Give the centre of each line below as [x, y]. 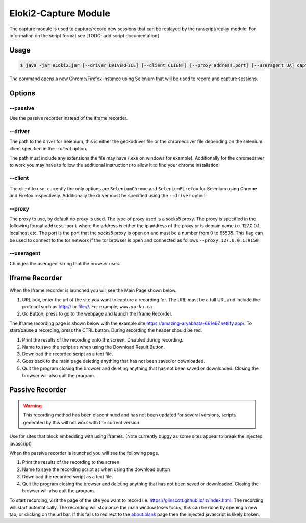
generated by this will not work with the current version [81, 422]
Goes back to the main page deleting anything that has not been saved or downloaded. [113, 361]
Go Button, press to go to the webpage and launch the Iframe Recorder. [97, 314]
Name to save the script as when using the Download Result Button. [94, 347]
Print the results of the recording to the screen [71, 462]
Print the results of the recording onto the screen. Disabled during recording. [103, 339]
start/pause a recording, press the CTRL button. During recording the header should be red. [106, 330]
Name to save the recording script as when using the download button [96, 469]
